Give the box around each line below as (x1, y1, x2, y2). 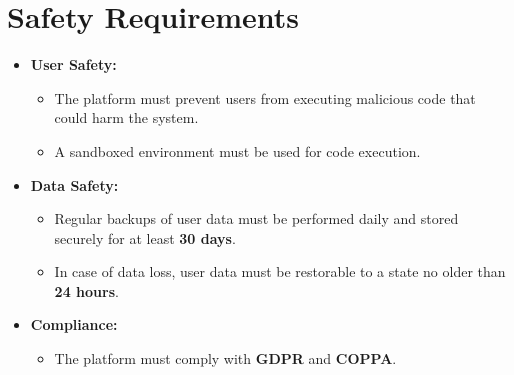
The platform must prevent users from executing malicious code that (54, 87, 476, 108)
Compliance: (30, 314, 118, 335)
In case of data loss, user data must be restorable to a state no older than (54, 261, 506, 282)
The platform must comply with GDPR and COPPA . (54, 348, 397, 369)
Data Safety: (30, 174, 119, 195)
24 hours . (54, 280, 119, 301)
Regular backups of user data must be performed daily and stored (54, 208, 459, 229)
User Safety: (30, 54, 117, 75)
